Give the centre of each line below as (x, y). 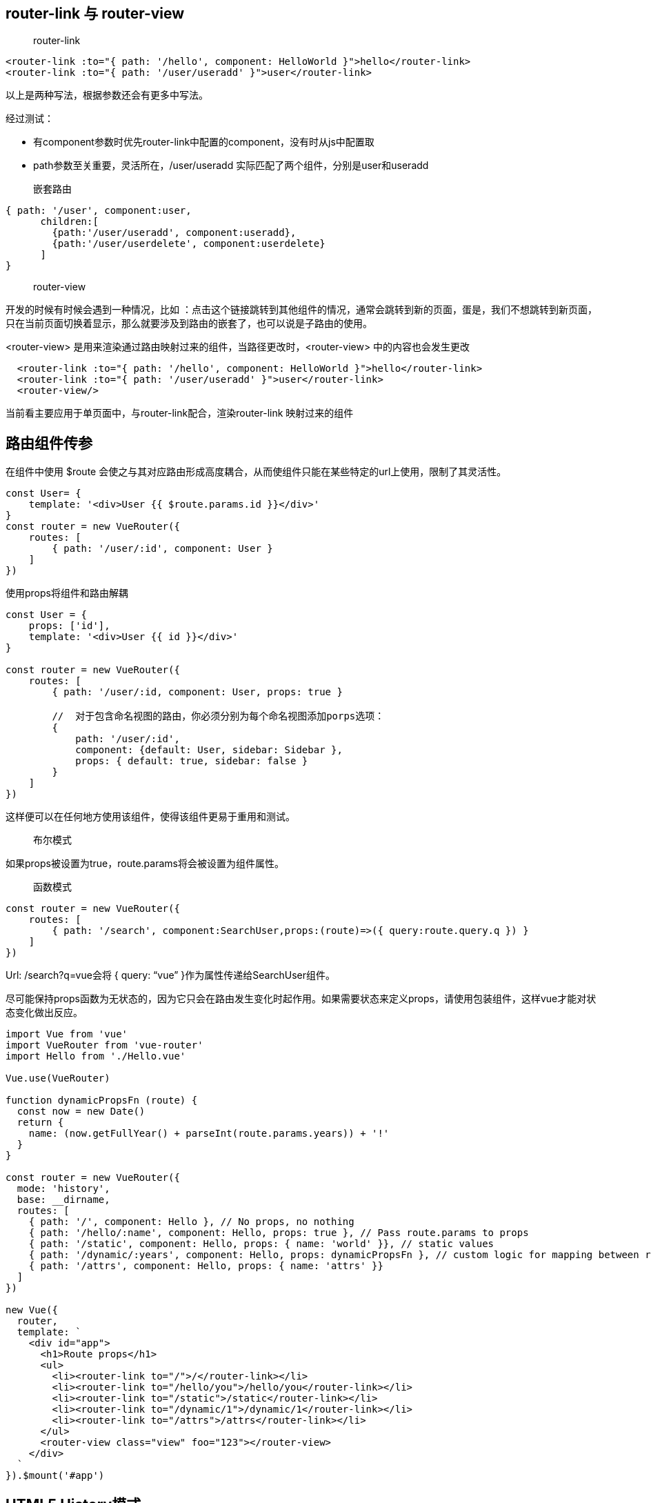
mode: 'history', (63, 1189)
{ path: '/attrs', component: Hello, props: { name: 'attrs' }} (206, 1266)
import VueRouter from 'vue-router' (104, 1045)
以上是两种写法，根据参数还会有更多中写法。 (107, 95)
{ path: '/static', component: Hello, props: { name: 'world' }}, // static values (261, 1244)
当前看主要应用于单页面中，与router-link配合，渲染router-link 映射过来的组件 (180, 413)
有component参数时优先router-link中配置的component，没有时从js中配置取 (204, 142)
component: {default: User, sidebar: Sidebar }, (209, 750)
